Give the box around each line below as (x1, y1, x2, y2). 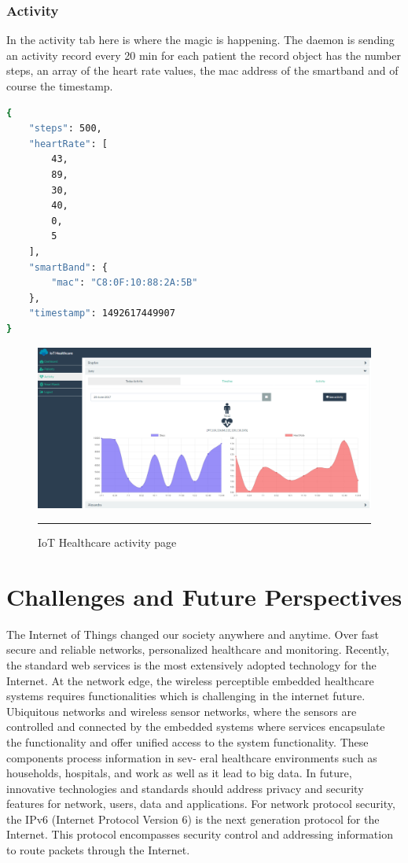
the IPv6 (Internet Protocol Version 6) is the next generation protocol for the (6, 810, 380, 827)
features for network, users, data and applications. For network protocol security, (6, 795, 395, 812)
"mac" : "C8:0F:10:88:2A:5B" (51, 277, 198, 289)
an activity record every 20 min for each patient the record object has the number (6, 46, 401, 63)
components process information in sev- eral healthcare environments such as (6, 749, 377, 765)
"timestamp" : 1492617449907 (28, 308, 175, 319)
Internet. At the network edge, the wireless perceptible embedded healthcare (6, 672, 374, 688)
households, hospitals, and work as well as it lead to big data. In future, (6, 765, 352, 781)
